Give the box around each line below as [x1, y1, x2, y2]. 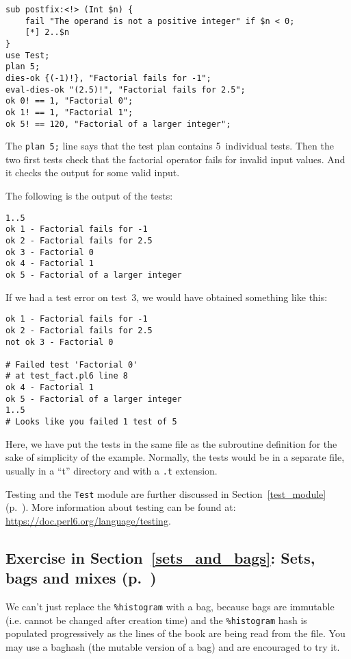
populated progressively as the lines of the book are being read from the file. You [5, 626, 346, 640]
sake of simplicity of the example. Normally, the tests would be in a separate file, [5, 450, 345, 464]
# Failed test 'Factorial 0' [5, 359, 138, 370]
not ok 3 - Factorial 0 [5, 337, 114, 347]
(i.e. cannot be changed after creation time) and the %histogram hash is [5, 612, 307, 627]
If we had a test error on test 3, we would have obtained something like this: [5, 289, 328, 304]
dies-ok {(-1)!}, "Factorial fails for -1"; [5, 73, 211, 83]
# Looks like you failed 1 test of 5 [5, 417, 177, 427]
